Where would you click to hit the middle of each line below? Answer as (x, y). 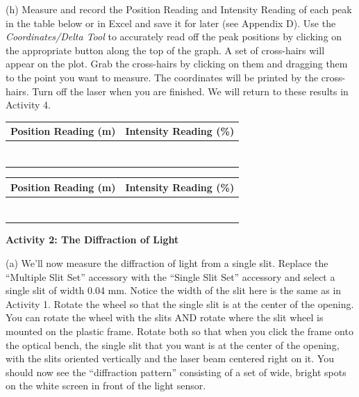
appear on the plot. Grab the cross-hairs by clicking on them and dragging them (177, 64)
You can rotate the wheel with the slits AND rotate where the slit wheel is (165, 317)
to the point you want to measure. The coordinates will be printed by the (162, 77)
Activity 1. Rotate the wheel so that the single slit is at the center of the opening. (180, 303)
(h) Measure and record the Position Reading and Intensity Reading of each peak (179, 9)
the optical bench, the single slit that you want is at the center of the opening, (173, 345)
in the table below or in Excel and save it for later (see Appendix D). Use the (171, 23)
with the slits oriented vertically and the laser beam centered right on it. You (170, 358)
